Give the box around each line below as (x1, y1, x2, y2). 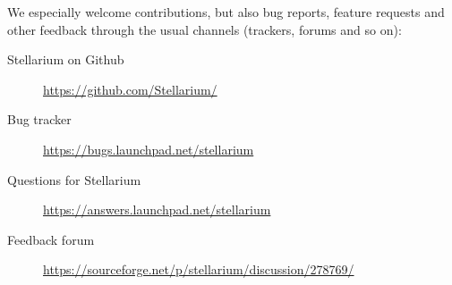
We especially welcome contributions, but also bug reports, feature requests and (7, 3, 445, 21)
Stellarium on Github (7, 50, 124, 69)
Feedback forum (7, 230, 95, 248)
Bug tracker (7, 110, 72, 129)
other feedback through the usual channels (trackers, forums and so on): (7, 20, 402, 38)
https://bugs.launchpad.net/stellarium (43, 139, 254, 158)
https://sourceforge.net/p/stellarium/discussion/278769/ (43, 260, 354, 279)
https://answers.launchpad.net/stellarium (43, 200, 271, 219)
